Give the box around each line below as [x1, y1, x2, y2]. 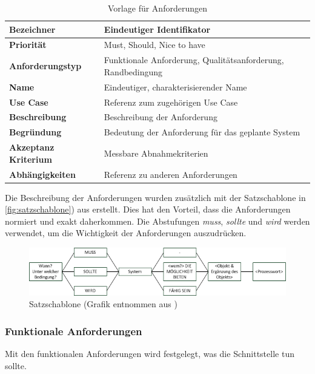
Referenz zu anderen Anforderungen [104, 168, 237, 180]
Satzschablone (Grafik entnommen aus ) [29, 297, 177, 310]
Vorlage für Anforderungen [108, 2, 207, 14]
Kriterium [9, 152, 52, 165]
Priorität [9, 38, 47, 51]
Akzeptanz [9, 141, 55, 154]
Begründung [9, 126, 62, 138]
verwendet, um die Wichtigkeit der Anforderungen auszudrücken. [5, 226, 247, 239]
